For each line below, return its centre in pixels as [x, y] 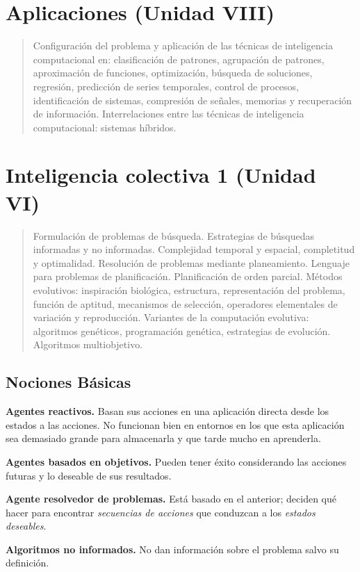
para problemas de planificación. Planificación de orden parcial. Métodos [188, 276]
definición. [27, 563]
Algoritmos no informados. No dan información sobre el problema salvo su [172, 549]
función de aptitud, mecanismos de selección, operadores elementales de [185, 303]
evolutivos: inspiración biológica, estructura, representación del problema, [189, 289]
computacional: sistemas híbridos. [105, 127]
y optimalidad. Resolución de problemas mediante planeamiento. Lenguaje [191, 262]
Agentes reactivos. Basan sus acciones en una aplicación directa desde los [167, 411]
